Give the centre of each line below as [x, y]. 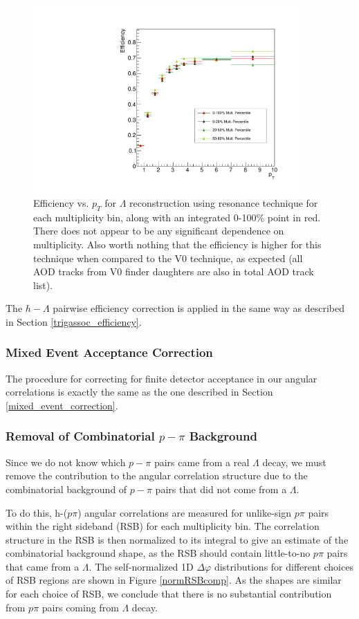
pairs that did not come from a [221, 489]
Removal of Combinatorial [80, 436]
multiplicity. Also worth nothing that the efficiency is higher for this [177, 244]
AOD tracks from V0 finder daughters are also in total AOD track [174, 271]
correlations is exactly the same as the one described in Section [139, 392]
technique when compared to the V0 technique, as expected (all [168, 258]
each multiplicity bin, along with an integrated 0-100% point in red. [177, 217]
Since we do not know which [66, 462]
